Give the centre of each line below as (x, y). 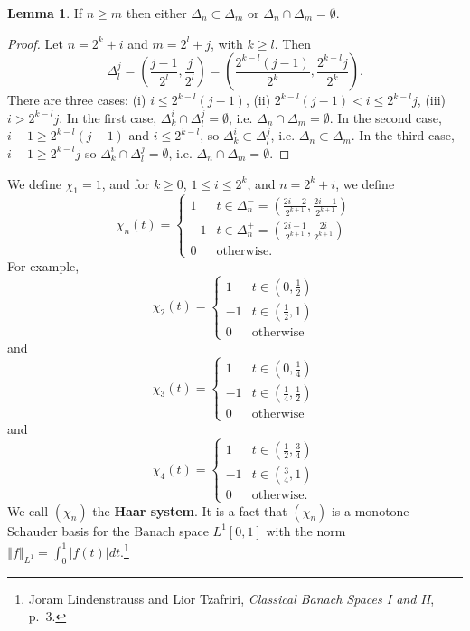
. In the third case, (403, 135)
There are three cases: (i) (77, 100)
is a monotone (370, 510)
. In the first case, (108, 117)
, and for (126, 183)
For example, (43, 265)
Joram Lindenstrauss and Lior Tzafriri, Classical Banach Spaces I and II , (231, 598)
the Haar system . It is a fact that (190, 510)
